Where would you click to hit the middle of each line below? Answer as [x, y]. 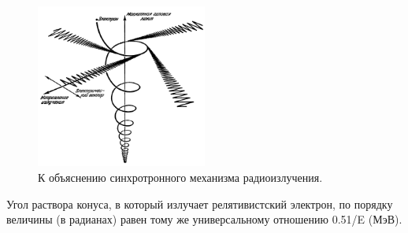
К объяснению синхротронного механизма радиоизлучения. [180, 177]
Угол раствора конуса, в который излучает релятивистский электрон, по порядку [200, 203]
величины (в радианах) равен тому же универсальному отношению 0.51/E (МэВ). [204, 219]
